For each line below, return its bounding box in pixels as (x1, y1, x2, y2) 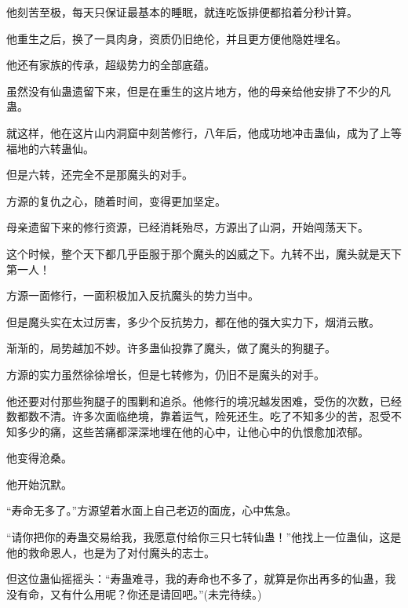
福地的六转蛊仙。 (6, 140, 94, 156)
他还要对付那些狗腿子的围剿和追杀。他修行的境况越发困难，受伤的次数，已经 (6, 392, 402, 409)
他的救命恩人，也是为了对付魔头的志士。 (6, 544, 215, 560)
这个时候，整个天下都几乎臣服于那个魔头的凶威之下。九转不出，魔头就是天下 (6, 245, 402, 261)
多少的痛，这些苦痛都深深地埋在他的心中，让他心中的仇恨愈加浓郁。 (16, 423, 369, 439)
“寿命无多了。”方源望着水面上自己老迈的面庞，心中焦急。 (6, 502, 297, 519)
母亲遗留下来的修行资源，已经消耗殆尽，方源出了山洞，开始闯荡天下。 (6, 219, 369, 235)
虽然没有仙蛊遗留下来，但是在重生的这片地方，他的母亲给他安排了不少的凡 (6, 82, 391, 99)
